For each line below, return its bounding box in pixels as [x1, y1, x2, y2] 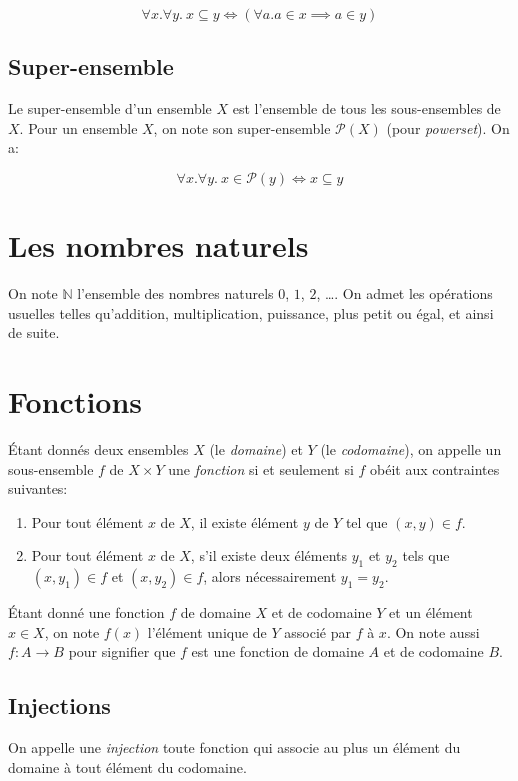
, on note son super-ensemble [153, 117, 331, 138]
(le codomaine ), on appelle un [320, 439, 502, 460]
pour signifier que [68, 641, 176, 662]
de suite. [8, 322, 60, 343]
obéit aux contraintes [370, 458, 500, 479]
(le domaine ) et [209, 439, 303, 460]
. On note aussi [386, 621, 480, 642]
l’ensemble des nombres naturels [77, 283, 274, 304]
